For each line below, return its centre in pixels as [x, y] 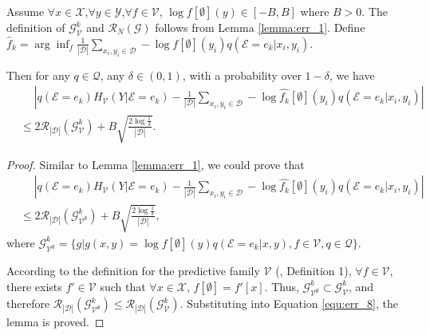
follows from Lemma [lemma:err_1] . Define [260, 27]
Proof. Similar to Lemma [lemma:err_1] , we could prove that [156, 164]
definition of [36, 27]
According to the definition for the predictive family [133, 271]
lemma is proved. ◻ [55, 322]
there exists [34, 286]
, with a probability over [242, 75]
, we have [352, 75]
